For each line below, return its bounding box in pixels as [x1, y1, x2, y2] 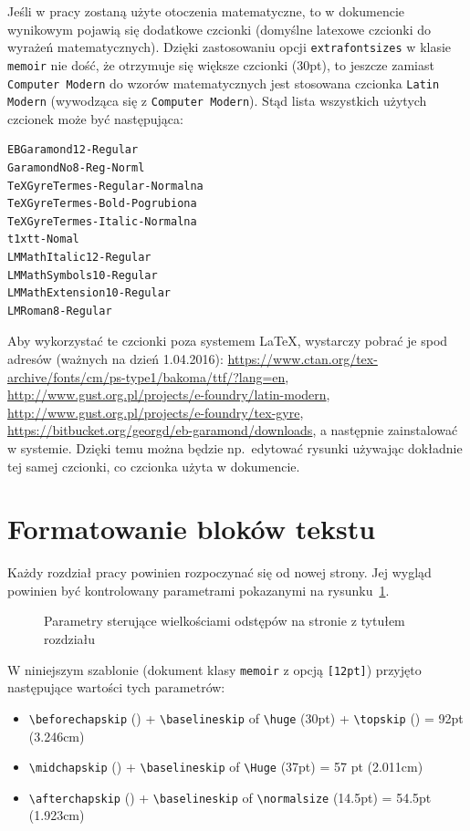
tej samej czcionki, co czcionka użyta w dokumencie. [7, 456, 300, 475]
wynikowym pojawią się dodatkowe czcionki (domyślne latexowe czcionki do [7, 19, 432, 38]
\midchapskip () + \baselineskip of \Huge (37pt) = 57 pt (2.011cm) [28, 757, 423, 776]
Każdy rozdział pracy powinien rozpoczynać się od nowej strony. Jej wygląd [7, 563, 432, 582]
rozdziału [44, 629, 96, 648]
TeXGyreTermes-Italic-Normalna [7, 214, 197, 228]
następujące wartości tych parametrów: [7, 678, 225, 697]
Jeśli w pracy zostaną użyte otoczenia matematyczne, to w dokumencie [7, 2, 405, 20]
